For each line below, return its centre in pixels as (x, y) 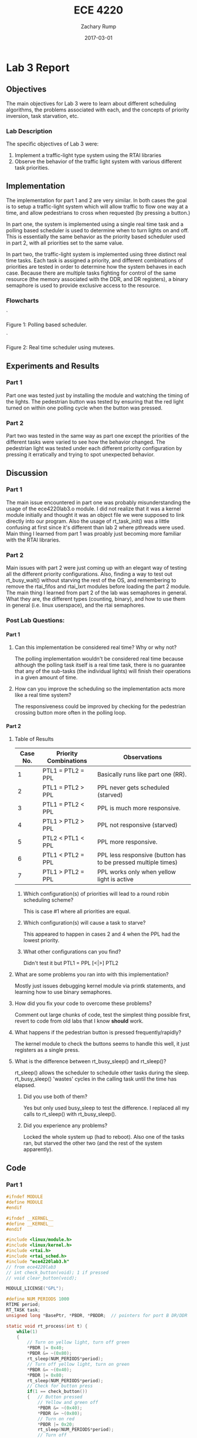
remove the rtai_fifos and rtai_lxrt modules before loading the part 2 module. (98, 587)
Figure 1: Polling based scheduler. (47, 325)
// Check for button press (60, 1386)
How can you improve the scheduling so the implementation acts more (100, 689)
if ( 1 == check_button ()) (57, 1392)
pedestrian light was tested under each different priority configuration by (94, 448)
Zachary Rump (98, 26)
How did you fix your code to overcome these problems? (83, 1003)
